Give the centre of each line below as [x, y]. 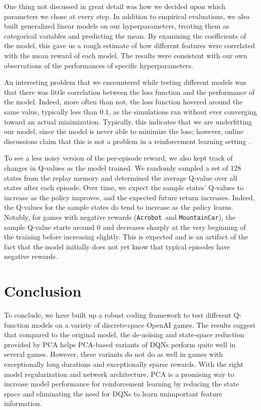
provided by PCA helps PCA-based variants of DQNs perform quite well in [120, 344]
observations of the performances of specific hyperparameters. [99, 65]
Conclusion [43, 291]
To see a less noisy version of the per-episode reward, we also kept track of [118, 158]
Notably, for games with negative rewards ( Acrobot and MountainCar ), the [120, 217]
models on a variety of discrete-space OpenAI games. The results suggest [144, 324]
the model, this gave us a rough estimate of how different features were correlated [129, 45]
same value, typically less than [51, 111]
